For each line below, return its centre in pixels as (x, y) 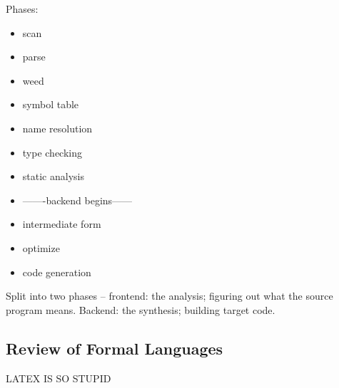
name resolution (57, 128)
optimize (41, 247)
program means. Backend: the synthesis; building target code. (141, 309)
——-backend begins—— (77, 200)
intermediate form (62, 224)
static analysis (53, 176)
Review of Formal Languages (115, 348)
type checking (52, 152)
